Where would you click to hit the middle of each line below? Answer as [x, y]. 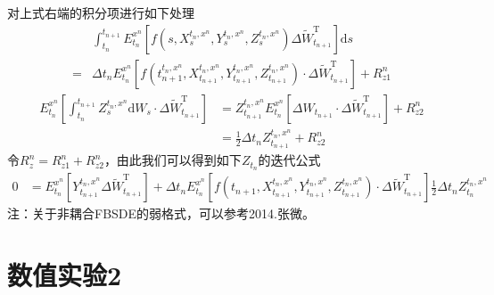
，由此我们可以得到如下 [173, 160]
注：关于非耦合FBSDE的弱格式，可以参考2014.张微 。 [161, 213]
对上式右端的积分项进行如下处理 [101, 12]
